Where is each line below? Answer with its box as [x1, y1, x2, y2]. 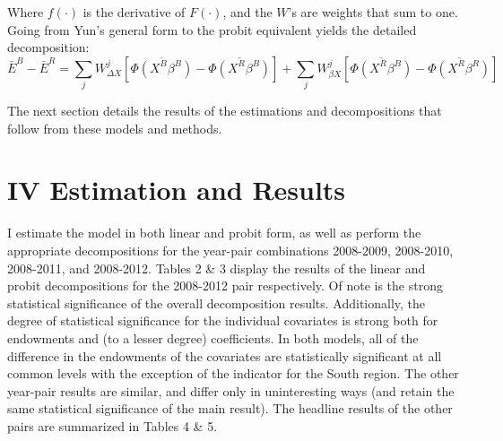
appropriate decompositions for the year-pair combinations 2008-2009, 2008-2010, [7, 241, 454, 260]
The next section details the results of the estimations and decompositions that [7, 101, 442, 120]
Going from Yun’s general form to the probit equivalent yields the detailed [7, 20, 417, 39]
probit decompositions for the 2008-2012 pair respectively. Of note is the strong [7, 276, 443, 295]
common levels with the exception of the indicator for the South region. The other [7, 364, 459, 383]
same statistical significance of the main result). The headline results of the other [7, 399, 453, 418]
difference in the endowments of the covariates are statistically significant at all [7, 346, 442, 365]
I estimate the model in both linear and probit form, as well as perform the [7, 223, 421, 242]
